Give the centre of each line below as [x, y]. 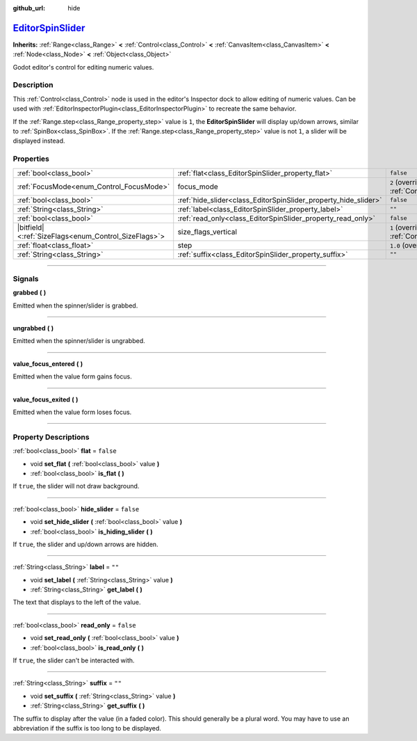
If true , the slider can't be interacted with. [74, 660]
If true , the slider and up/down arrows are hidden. [86, 544]
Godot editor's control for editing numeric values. [83, 67]
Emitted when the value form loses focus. [72, 412]
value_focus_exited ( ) [46, 399]
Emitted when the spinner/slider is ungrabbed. [79, 341]
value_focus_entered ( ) [48, 364]
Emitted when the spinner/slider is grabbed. [75, 305]
